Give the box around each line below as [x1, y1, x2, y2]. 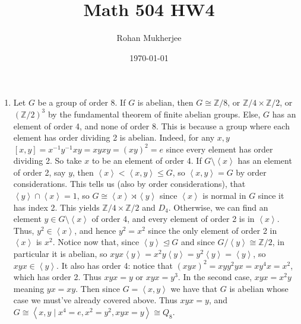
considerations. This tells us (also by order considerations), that [13, 177, 246, 190]
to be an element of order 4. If [91, 154, 202, 167]
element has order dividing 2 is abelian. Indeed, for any [13, 131, 215, 144]
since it [258, 189, 284, 202]
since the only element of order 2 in [148, 224, 277, 236]
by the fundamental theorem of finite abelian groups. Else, [47, 107, 261, 120]
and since [180, 236, 215, 248]
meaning [13, 282, 45, 294]
